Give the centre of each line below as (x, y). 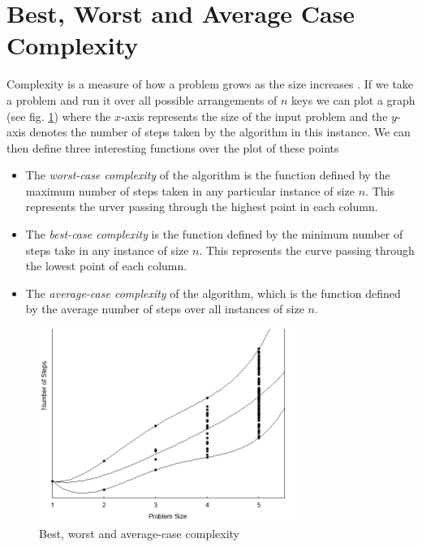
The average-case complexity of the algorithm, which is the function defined (213, 293)
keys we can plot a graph (353, 99)
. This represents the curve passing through (307, 250)
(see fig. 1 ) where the (59, 116)
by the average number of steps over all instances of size (165, 309)
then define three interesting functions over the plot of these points (173, 147)
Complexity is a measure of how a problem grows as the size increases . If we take (210, 84)
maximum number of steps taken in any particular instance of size (190, 190)
